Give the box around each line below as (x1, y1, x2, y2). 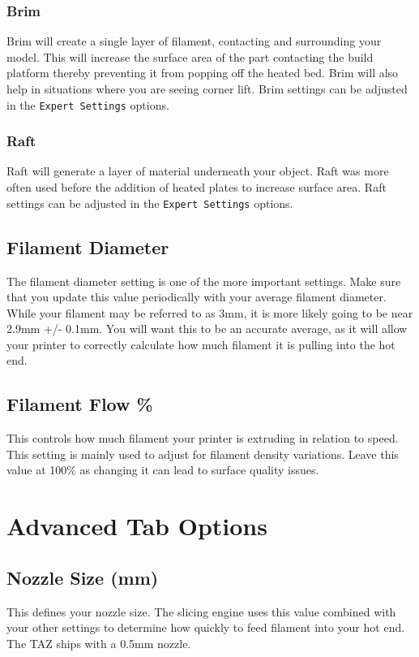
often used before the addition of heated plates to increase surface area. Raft (6, 179, 387, 196)
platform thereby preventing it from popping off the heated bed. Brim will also (6, 64, 399, 81)
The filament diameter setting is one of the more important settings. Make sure (6, 272, 401, 289)
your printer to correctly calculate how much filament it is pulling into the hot (6, 335, 395, 352)
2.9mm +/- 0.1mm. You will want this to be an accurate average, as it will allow (6, 320, 408, 337)
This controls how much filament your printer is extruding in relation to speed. (6, 430, 399, 447)
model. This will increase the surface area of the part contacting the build (6, 48, 374, 65)
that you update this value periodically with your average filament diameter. (6, 288, 387, 305)
